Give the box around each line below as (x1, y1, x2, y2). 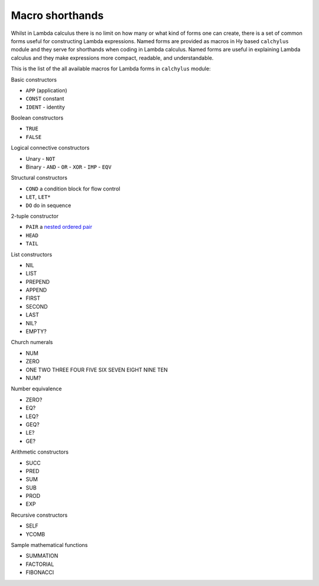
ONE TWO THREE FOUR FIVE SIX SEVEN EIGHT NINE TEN (25, 366, 168, 373)
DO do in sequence (25, 202, 71, 209)
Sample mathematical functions (11, 542, 88, 549)
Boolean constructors (11, 114, 64, 121)
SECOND (25, 303, 48, 310)
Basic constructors (11, 76, 57, 83)
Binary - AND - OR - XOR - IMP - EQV (25, 163, 112, 171)
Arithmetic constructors (11, 448, 69, 455)
